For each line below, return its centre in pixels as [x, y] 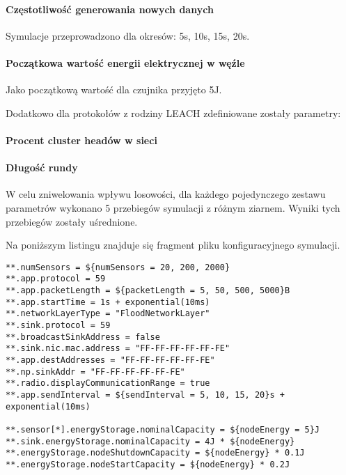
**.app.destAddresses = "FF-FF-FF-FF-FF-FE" [110, 360]
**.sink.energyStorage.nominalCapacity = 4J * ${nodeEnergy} [150, 441]
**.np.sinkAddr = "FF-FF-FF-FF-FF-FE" [95, 372]
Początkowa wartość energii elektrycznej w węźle [125, 62]
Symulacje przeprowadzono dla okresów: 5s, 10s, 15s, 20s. [128, 35]
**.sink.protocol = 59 [58, 326]
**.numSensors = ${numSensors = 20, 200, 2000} [118, 267]
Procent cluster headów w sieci [81, 140]
